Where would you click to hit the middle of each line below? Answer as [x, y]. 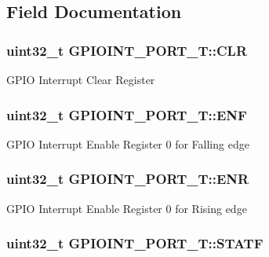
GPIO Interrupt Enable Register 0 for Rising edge [127, 208]
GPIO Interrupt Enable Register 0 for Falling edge [128, 143]
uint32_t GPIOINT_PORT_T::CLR [127, 50]
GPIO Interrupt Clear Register [81, 79]
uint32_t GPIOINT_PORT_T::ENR [128, 179]
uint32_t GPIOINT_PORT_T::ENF [127, 114]
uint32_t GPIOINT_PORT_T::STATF [135, 243]
